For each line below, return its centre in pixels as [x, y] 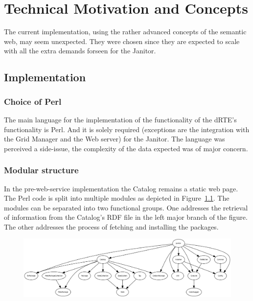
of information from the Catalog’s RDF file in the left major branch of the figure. [126, 217]
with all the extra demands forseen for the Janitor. [80, 51]
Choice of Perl [33, 101]
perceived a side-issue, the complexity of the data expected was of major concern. [126, 148]
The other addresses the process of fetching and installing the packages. [111, 226]
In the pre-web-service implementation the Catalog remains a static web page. [121, 188]
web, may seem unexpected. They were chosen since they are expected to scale [122, 41]
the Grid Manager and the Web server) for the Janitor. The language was [115, 139]
